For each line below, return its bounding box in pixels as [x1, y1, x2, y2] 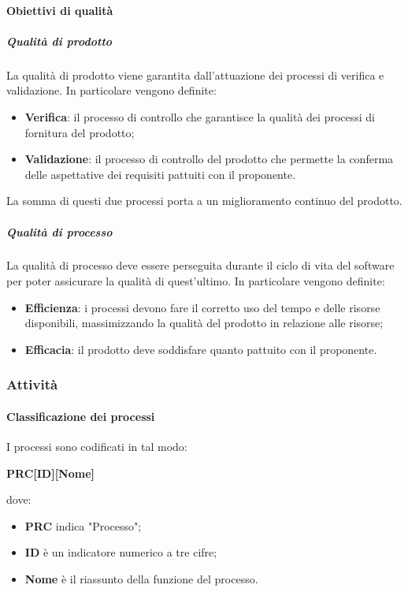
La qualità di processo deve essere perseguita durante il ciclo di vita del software [6, 257, 395, 274]
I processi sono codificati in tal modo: [6, 438, 187, 455]
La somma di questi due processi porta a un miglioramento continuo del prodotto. [6, 192, 402, 209]
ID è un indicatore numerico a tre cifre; [24, 544, 217, 560]
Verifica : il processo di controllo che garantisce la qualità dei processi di [24, 108, 375, 125]
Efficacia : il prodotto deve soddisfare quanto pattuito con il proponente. [24, 341, 377, 357]
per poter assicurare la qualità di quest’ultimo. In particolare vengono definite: [6, 273, 385, 289]
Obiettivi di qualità [6, 2, 113, 18]
